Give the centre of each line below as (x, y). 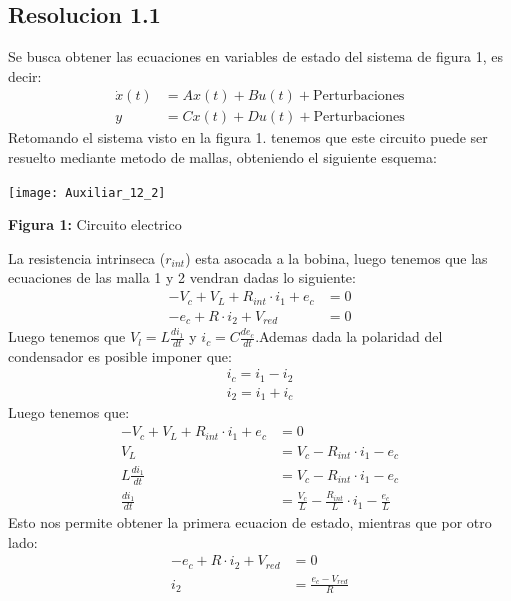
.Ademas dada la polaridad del (349, 336)
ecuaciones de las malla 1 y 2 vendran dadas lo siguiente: (182, 277)
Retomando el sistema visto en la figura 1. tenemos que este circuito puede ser (248, 137)
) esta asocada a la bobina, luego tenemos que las (336, 257)
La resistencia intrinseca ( (87, 257)
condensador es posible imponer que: (120, 355)
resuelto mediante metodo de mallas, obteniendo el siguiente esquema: (222, 157)
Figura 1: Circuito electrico (95, 224)
